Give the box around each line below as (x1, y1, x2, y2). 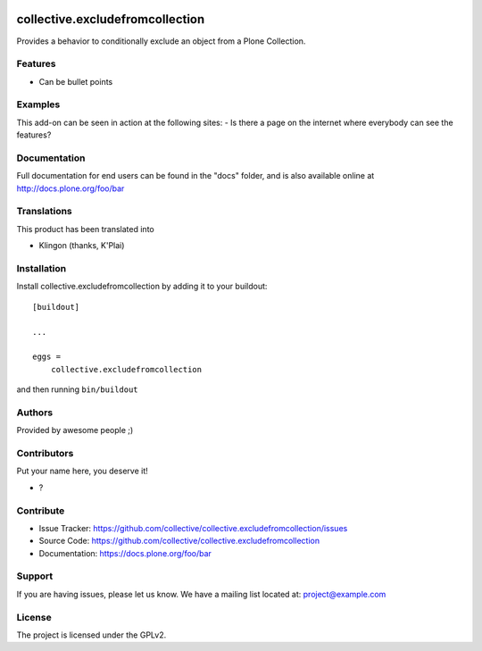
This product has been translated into (16, 223, 155, 234)
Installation (16, 263, 67, 275)
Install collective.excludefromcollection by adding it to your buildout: (16, 281, 268, 292)
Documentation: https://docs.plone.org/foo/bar (38, 547, 212, 558)
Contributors (16, 447, 74, 460)
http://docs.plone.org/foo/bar (16, 183, 125, 194)
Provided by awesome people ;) (16, 425, 134, 436)
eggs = (32, 352, 62, 362)
